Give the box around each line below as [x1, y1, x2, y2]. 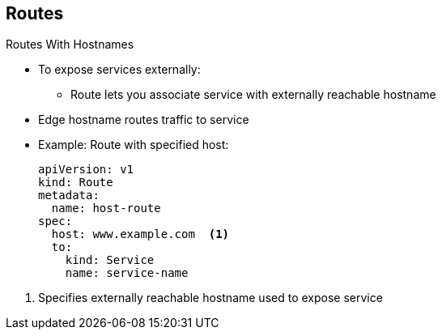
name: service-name [65, 266, 189, 280]
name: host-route [51, 202, 161, 215]
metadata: [38, 189, 100, 202]
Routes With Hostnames [6, 37, 134, 52]
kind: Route [38, 176, 113, 189]
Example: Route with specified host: [38, 138, 229, 152]
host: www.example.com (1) [51, 228, 230, 241]
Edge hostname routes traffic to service [38, 113, 249, 127]
